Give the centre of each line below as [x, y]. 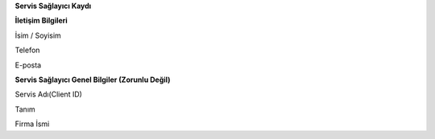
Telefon [27, 50]
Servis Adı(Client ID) [48, 94]
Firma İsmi [32, 124]
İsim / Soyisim [38, 35]
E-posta [28, 65]
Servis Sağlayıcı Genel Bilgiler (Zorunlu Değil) [93, 80]
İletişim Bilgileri [41, 21]
